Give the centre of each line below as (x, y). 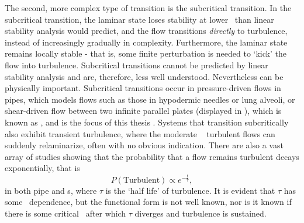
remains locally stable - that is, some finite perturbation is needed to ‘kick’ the (146, 53)
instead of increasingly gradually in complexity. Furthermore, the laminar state (146, 42)
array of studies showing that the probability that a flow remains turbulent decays (152, 156)
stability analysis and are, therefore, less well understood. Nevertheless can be (144, 76)
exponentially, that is (42, 168)
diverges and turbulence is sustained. (201, 213)
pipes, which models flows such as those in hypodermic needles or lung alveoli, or (150, 99)
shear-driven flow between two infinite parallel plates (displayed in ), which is (143, 111)
